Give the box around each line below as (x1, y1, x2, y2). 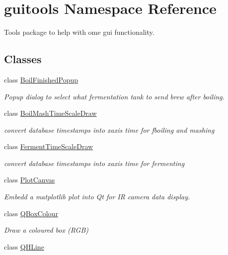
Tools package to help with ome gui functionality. (4, 27, 154, 37)
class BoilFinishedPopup (4, 74, 78, 85)
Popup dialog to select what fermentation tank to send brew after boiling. (4, 91, 225, 101)
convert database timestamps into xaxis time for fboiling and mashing (4, 124, 215, 135)
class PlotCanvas (4, 174, 55, 185)
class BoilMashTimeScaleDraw (4, 108, 97, 118)
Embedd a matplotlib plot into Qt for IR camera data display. (4, 191, 190, 202)
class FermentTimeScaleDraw (4, 141, 93, 152)
